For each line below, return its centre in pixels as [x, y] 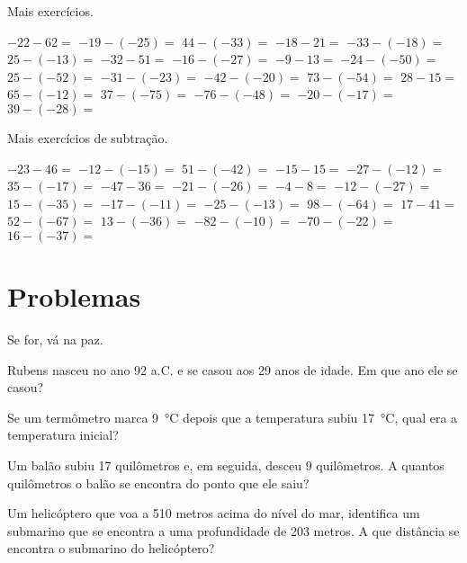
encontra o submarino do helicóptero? [111, 548]
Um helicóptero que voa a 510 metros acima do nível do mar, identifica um [214, 513]
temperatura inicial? [63, 435]
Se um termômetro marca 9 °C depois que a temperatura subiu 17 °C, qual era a [233, 417]
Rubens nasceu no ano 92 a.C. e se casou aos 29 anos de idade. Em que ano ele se [233, 369]
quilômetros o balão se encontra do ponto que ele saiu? [158, 483]
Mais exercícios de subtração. [88, 137]
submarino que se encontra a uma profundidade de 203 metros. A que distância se [233, 530]
